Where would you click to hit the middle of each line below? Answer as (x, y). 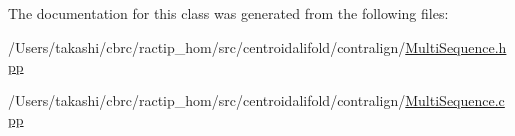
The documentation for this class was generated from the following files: (228, 13)
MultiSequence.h (456, 46)
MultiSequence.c (455, 99)
